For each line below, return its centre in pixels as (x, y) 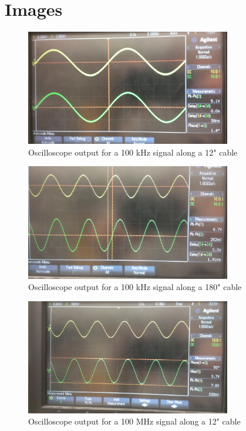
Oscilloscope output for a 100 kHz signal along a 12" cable (133, 152)
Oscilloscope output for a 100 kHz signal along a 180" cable (135, 287)
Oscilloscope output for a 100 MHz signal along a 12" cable (134, 421)
